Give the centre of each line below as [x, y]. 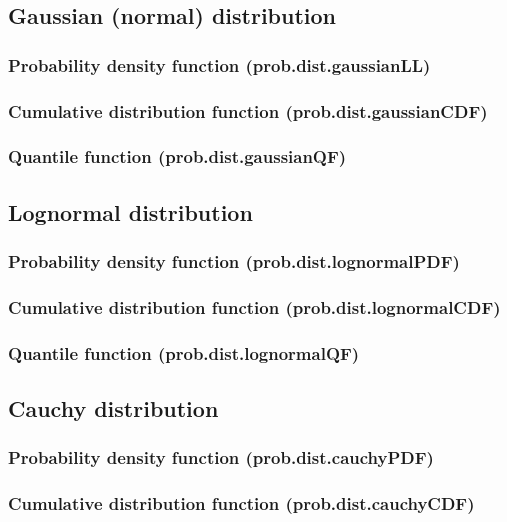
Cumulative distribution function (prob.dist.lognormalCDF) [254, 306]
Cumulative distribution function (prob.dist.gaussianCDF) [248, 110]
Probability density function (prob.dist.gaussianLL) [219, 64]
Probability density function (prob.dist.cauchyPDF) [221, 457]
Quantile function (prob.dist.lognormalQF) [184, 352]
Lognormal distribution [130, 211]
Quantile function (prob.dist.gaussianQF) [177, 156]
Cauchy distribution [113, 408]
